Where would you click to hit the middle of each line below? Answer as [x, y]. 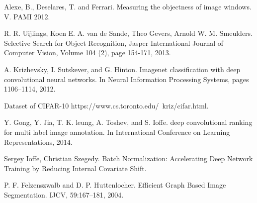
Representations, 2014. [38, 142]
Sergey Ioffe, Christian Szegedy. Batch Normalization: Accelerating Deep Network [128, 158]
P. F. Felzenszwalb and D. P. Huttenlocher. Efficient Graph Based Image [115, 185]
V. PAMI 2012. [27, 16]
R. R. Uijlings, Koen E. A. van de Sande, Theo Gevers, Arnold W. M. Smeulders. [128, 33]
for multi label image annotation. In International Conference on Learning [117, 132]
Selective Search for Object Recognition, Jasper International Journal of [114, 43]
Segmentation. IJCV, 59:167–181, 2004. [64, 194]
